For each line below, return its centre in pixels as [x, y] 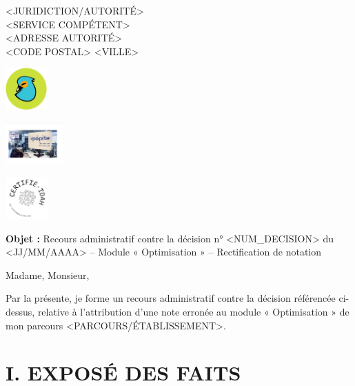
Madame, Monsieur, [48, 274]
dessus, [20, 311]
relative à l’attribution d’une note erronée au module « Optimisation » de [193, 311]
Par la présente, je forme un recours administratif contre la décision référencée [171, 298]
